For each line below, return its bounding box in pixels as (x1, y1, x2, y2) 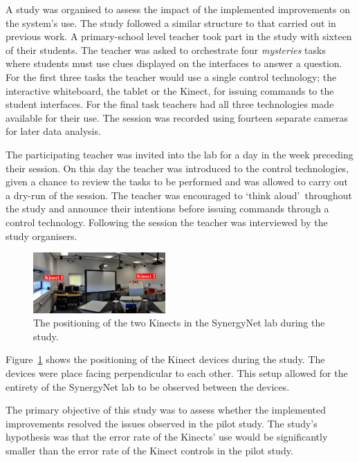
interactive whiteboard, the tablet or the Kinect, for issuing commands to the (6, 83, 334, 98)
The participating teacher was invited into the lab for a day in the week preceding (6, 147, 353, 161)
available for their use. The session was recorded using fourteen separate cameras (6, 110, 349, 124)
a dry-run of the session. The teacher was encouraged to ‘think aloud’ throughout (6, 187, 353, 202)
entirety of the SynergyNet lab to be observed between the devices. (6, 379, 290, 394)
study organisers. (6, 228, 77, 243)
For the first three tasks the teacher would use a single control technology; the (6, 69, 337, 84)
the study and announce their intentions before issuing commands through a (6, 201, 329, 216)
